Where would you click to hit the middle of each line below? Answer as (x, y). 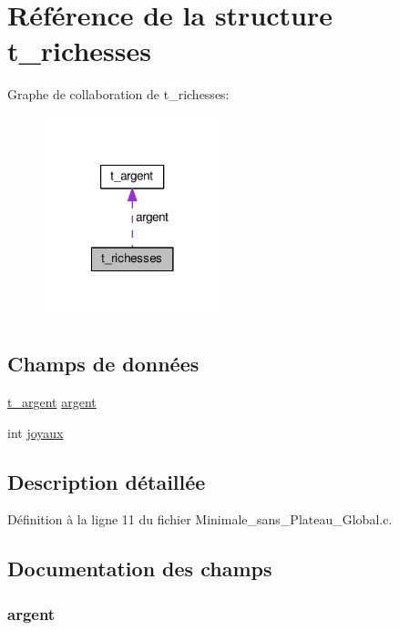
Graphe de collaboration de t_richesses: (118, 94)
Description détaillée (107, 481)
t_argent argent (52, 402)
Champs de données (103, 364)
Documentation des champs (140, 569)
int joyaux (36, 432)
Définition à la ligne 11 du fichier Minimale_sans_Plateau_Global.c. (200, 519)
